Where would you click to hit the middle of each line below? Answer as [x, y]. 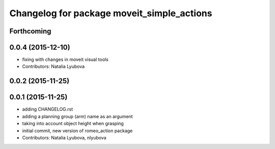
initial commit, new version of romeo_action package [77, 131]
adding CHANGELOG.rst [48, 109]
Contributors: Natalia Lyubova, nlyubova [64, 137]
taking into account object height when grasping [73, 124]
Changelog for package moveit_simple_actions [111, 13]
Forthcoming [30, 31]
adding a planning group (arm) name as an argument [77, 116]
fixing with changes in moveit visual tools [65, 60]
